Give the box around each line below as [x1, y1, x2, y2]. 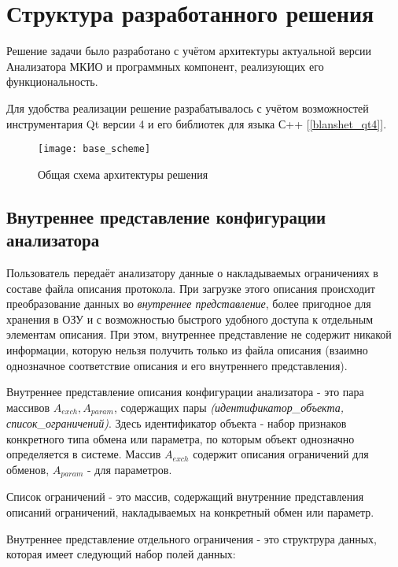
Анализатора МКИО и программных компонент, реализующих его [6, 57, 324, 74]
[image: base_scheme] [38, 143, 151, 155]
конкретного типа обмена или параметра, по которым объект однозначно [6, 430, 355, 447]
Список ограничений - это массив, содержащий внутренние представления [6, 488, 364, 505]
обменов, [6, 461, 50, 477]
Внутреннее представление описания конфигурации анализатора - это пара [6, 384, 364, 400]
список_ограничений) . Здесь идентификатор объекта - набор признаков [6, 415, 347, 432]
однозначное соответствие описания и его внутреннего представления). [6, 357, 348, 373]
